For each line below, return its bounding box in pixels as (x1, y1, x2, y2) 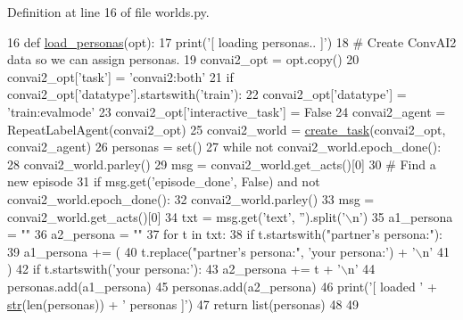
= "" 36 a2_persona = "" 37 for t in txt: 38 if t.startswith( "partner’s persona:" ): (7, 225, 442, 243)
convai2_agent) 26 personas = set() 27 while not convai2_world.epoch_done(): (7, 137, 442, 156)
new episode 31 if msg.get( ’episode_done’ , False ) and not (7, 172, 320, 191)
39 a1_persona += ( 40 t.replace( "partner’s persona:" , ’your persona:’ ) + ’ (7, 242, 416, 260)
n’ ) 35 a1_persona (352, 207, 453, 226)
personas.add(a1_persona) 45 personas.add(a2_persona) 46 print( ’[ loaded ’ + (7, 276, 437, 295)
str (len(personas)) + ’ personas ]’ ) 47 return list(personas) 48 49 (7, 294, 360, 313)
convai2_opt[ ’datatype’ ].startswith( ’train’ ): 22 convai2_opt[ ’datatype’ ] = (7, 85, 407, 103)
